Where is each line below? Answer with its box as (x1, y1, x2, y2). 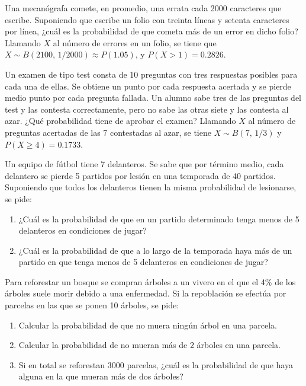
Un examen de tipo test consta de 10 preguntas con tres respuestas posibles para (5, 68, 298, 80)
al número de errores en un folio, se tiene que (53, 36, 217, 49)
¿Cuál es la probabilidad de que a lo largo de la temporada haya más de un (18, 244, 292, 256)
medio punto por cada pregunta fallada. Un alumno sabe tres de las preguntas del (5, 91, 301, 104)
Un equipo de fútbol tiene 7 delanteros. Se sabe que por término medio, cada (5, 158, 284, 170)
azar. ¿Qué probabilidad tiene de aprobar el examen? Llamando (5, 114, 236, 127)
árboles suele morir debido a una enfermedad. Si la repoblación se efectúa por (5, 287, 286, 299)
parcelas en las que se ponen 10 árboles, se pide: (5, 299, 179, 311)
